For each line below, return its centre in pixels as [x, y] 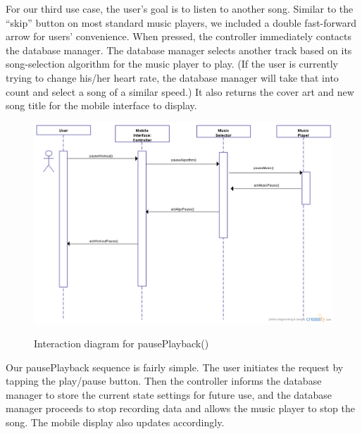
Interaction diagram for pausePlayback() [121, 343]
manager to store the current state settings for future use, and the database [169, 394]
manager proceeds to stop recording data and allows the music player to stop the [180, 408]
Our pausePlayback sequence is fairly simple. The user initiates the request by [175, 367]
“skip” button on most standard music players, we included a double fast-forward [181, 22]
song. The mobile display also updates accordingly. [115, 422]
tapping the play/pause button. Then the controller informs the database [164, 381]
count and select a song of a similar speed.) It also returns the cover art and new [180, 91]
